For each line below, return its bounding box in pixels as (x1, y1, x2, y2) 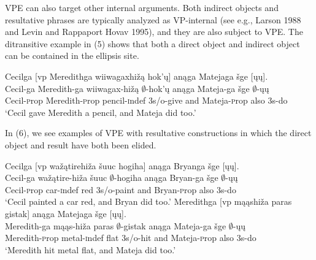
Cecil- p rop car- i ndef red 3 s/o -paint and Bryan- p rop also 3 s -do (5, 183, 236, 196)
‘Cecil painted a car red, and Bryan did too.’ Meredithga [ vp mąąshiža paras (5, 195, 292, 208)
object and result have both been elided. (5, 138, 156, 151)
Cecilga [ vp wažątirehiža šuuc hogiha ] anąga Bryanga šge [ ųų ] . (5, 159, 239, 172)
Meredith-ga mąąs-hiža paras (5, 219, 114, 232)
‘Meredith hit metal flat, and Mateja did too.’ (5, 243, 176, 256)
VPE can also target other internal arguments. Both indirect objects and (5, 1, 279, 13)
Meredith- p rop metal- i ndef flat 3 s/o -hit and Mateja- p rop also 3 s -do (5, 231, 256, 244)
